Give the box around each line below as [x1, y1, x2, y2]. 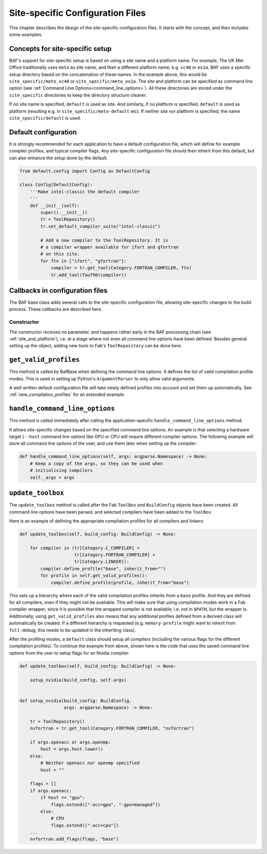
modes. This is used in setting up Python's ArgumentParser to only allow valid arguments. [9, 376, 195, 381]
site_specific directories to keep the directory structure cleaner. [9, 92, 147, 98]
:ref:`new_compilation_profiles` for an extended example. [9, 391, 126, 398]
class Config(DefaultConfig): [19, 182, 93, 188]
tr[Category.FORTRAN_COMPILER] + [74, 552, 155, 558]
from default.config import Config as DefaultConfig [19, 168, 150, 174]
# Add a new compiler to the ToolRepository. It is [40, 237, 169, 243]
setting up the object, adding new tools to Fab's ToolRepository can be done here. [9, 343, 182, 349]
